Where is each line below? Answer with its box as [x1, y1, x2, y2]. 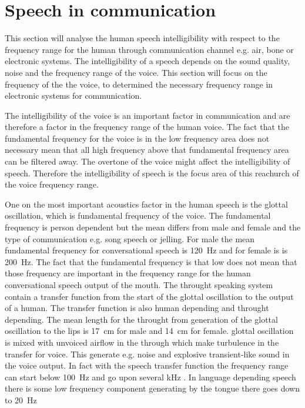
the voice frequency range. [5, 178, 99, 190]
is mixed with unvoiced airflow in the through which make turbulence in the [5, 336, 279, 348]
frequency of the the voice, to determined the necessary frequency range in [5, 78, 273, 90]
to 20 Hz [5, 393, 37, 406]
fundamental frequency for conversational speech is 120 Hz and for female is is [5, 244, 288, 256]
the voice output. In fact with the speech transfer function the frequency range [5, 359, 289, 372]
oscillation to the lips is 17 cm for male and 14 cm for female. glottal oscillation [5, 325, 294, 337]
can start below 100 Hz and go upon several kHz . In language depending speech [5, 370, 296, 383]
